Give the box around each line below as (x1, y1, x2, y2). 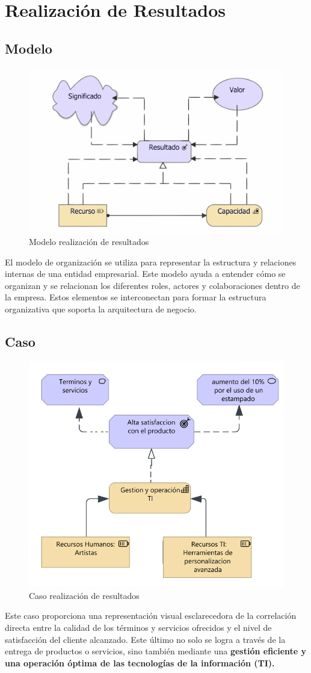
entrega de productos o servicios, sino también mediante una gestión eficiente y (5, 645, 307, 657)
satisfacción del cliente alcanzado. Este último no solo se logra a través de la (5, 633, 286, 645)
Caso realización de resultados (29, 589, 140, 601)
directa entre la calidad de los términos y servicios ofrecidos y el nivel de (5, 621, 272, 633)
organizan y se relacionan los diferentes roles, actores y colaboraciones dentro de (5, 279, 300, 291)
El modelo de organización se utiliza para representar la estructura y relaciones (5, 255, 297, 268)
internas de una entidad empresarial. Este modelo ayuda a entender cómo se (5, 267, 286, 280)
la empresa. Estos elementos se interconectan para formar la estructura (5, 291, 266, 303)
